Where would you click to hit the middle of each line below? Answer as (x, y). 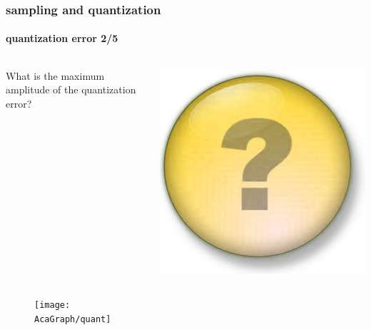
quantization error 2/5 (62, 38)
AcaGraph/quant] (73, 319)
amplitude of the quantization (71, 89)
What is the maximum (55, 75)
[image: (52, 305)
